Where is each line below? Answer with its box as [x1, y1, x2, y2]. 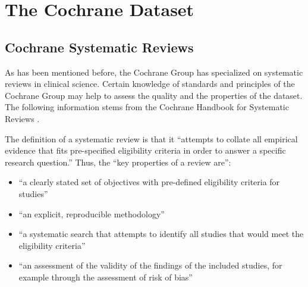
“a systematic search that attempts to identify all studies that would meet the [18, 227, 304, 240]
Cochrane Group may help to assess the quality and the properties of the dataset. [5, 89, 303, 101]
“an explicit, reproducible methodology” [18, 207, 165, 220]
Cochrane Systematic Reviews [5, 38, 194, 56]
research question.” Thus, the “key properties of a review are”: [5, 155, 231, 168]
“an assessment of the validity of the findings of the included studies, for [18, 259, 282, 272]
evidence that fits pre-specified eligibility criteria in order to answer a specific [5, 144, 286, 157]
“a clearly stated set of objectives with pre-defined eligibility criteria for [18, 176, 280, 188]
